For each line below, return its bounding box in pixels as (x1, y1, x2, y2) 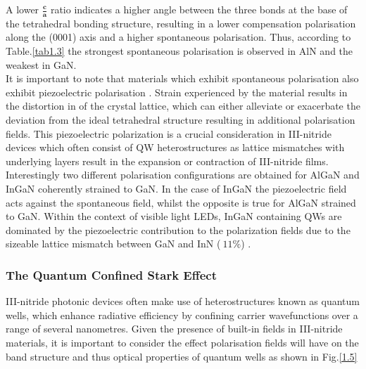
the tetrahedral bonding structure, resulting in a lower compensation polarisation (6, 15, 356, 30)
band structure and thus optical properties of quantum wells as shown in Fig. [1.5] (6, 349, 358, 363)
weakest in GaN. (6, 57, 77, 72)
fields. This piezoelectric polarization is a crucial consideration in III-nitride (6, 126, 332, 141)
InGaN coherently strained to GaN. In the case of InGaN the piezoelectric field (6, 181, 347, 195)
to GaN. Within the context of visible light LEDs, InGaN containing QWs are (6, 209, 342, 224)
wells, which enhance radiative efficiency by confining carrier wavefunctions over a (6, 307, 358, 322)
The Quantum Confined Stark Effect (6, 266, 217, 283)
